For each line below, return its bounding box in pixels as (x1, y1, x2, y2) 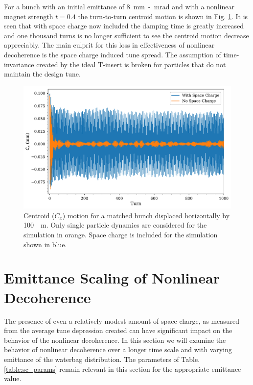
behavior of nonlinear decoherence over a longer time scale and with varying (4, 344, 232, 355)
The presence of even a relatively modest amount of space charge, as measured (4, 315, 240, 326)
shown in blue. (23, 239, 67, 249)
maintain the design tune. (4, 69, 81, 79)
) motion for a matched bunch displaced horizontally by (62, 210, 230, 220)
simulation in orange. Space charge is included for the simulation (23, 230, 218, 240)
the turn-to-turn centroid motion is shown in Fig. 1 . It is (78, 11, 248, 21)
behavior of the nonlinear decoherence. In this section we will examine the (4, 334, 226, 345)
